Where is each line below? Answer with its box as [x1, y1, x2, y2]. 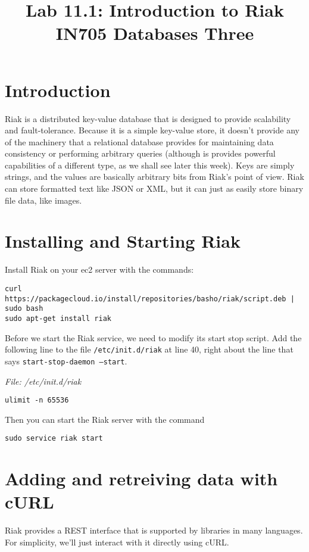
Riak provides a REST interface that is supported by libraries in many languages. [5, 524, 303, 537]
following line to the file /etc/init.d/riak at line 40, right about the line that [5, 343, 294, 355]
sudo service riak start [5, 434, 103, 443]
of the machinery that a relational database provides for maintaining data [5, 135, 274, 148]
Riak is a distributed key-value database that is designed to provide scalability [5, 112, 291, 124]
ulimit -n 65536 [5, 396, 69, 405]
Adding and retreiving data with [5, 466, 278, 491]
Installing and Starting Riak [5, 229, 241, 253]
